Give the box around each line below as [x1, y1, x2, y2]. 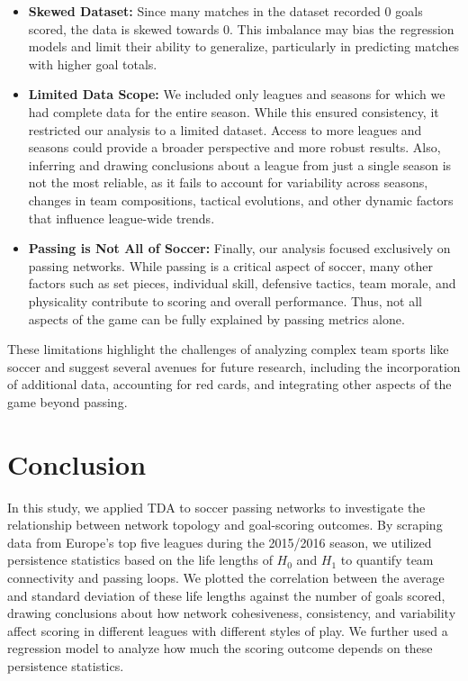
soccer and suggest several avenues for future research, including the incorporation [7, 357, 461, 376]
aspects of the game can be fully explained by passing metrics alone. [28, 309, 405, 328]
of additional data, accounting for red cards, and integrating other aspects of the [7, 375, 452, 394]
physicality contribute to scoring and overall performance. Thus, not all [28, 291, 422, 310]
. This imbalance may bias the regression [229, 19, 454, 38]
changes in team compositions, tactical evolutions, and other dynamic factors [28, 190, 454, 209]
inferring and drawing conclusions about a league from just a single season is [28, 155, 452, 174]
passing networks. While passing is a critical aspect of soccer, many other [28, 256, 433, 275]
